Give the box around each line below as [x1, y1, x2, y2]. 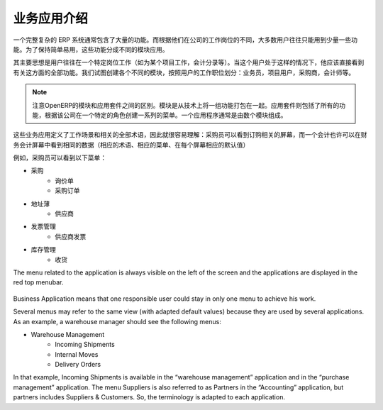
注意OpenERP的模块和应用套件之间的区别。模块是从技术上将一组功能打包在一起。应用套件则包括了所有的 [32, 101, 340, 109]
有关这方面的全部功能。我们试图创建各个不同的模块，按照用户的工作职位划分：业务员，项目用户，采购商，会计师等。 [13, 68, 355, 77]
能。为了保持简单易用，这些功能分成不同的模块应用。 [13, 45, 169, 53]
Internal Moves [55, 350, 99, 358]
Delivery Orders [55, 360, 101, 369]
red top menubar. [13, 278, 64, 287]
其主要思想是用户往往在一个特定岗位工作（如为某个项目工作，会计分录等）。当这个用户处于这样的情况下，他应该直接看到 [13, 58, 365, 67]
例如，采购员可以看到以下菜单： [13, 153, 106, 162]
